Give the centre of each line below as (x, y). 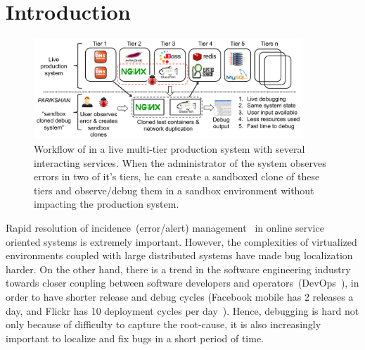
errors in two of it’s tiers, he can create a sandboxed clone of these (177, 176)
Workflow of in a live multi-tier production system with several (169, 149)
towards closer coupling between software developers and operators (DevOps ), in (182, 283)
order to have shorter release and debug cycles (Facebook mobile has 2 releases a (180, 296)
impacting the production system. (107, 204)
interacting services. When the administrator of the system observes (180, 162)
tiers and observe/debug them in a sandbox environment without (174, 190)
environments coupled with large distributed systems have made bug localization (179, 255)
